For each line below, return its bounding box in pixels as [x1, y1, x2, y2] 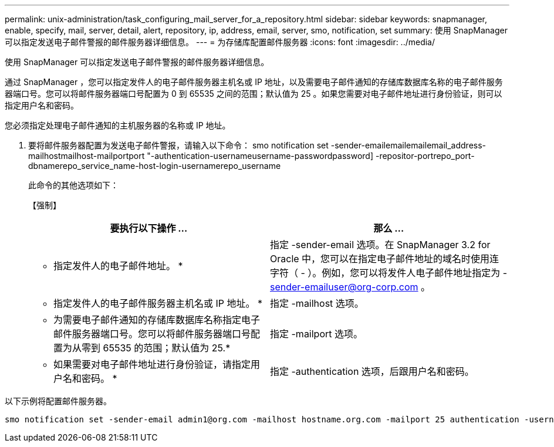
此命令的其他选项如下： [28, 180, 119, 190]
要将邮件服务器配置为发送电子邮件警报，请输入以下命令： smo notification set [28, 140, 329, 150]
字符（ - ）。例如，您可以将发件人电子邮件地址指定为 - [270, 267, 508, 279]
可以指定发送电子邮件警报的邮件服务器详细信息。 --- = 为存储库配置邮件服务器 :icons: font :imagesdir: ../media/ [5, 37, 435, 47]
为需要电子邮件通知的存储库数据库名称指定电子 [53, 314, 261, 326]
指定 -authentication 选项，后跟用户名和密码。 [270, 365, 474, 377]
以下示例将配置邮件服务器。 [5, 396, 112, 406]
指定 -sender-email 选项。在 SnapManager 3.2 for [270, 239, 491, 250]
